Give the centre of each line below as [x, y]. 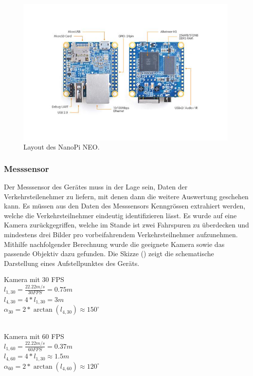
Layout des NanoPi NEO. [62, 147]
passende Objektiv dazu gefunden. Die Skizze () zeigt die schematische [109, 254]
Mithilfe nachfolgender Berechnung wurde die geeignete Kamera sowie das [114, 244]
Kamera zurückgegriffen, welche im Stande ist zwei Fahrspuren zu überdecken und [126, 225]
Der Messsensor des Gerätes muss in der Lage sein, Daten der [96, 187]
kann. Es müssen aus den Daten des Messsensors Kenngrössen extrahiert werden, [125, 206]
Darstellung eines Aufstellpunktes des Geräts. [72, 263]
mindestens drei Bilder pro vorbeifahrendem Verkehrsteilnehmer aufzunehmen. [121, 234]
